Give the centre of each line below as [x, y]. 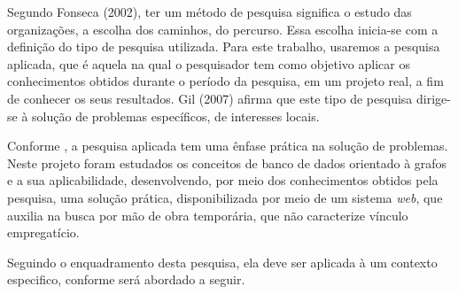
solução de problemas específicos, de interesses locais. [176, 116]
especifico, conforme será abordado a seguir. [126, 279]
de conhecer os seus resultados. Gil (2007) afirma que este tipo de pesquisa [210, 98]
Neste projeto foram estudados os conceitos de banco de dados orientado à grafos [227, 162]
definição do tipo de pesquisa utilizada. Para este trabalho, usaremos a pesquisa [224, 46]
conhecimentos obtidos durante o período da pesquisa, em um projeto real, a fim [225, 81]
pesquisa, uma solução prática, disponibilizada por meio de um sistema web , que [225, 197]
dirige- [433, 98]
